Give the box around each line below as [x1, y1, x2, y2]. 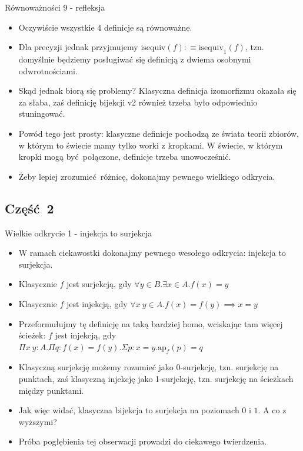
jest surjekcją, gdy [66, 278, 132, 290]
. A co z [258, 404, 287, 416]
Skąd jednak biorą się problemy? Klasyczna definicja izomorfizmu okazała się [18, 84, 297, 97]
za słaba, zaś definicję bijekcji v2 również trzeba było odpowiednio [18, 96, 258, 108]
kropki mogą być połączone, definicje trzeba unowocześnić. [18, 150, 231, 163]
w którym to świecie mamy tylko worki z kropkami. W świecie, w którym [18, 139, 283, 151]
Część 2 [5, 199, 54, 217]
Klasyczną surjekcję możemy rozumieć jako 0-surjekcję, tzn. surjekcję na [18, 361, 279, 373]
